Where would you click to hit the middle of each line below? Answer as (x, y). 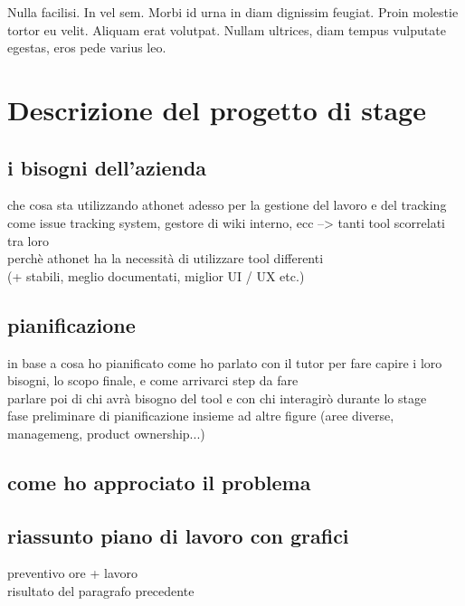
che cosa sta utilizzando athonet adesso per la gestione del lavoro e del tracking (227, 205)
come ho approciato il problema (159, 482)
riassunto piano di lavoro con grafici (178, 535)
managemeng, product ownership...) (106, 433)
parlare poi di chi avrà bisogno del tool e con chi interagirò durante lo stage (217, 398)
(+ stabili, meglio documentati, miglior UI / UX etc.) (156, 275)
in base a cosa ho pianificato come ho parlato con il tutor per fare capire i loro (225, 362)
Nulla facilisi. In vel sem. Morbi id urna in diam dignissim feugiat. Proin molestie (233, 12)
